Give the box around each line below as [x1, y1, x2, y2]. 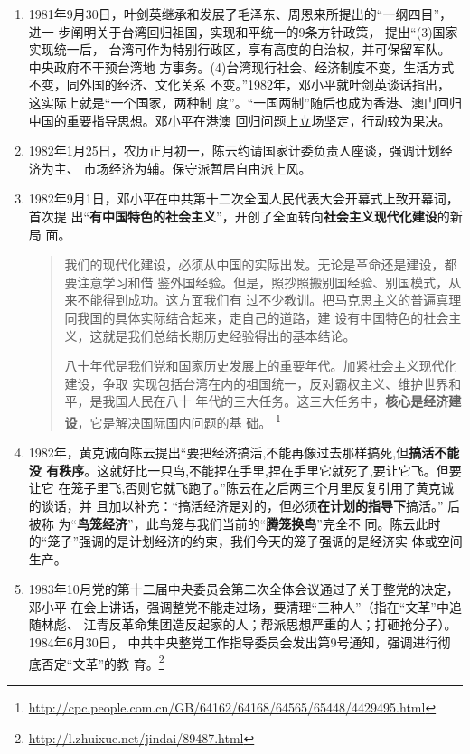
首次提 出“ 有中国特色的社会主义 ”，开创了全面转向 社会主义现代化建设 [28, 206, 437, 225]
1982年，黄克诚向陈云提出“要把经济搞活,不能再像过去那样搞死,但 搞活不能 [28, 443, 460, 462]
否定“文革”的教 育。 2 [41, 651, 164, 673]
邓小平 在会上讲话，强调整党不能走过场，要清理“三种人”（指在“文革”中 [28, 597, 449, 616]
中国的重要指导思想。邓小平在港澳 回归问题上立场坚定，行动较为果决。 [28, 110, 451, 129]
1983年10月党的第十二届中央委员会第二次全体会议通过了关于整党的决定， [28, 580, 459, 598]
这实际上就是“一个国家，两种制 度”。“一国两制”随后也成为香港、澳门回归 [28, 92, 462, 111]
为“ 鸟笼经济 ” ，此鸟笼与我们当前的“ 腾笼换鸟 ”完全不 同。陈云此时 [58, 514, 441, 533]
